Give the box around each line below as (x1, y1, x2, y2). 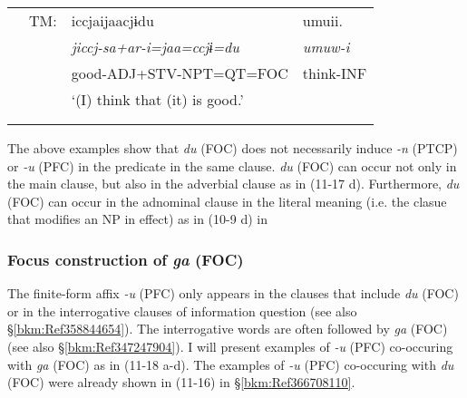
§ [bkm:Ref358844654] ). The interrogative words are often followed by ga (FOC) (7, 319, 448, 338)
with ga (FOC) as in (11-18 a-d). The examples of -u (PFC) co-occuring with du (7, 354, 454, 374)
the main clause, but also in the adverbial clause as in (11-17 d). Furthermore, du (7, 174, 460, 193)
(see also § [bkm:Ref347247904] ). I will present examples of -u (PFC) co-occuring (7, 336, 453, 355)
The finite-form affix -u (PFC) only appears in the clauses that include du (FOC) (7, 284, 459, 303)
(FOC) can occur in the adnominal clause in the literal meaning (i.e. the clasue (7, 191, 447, 210)
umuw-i (302, 36, 350, 57)
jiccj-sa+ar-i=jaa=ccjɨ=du (71, 36, 239, 57)
